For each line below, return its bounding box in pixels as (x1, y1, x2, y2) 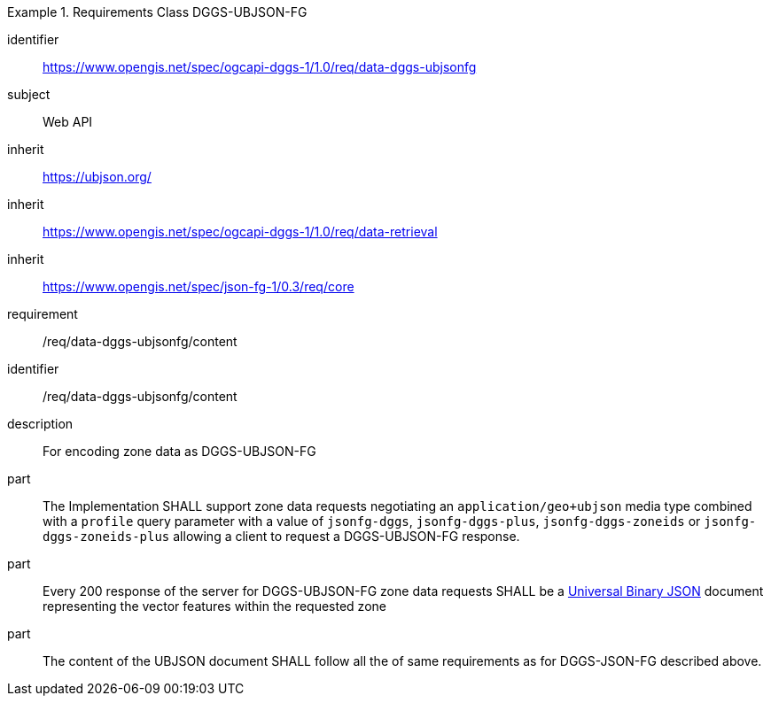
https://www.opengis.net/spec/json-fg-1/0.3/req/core (43, 279, 354, 294)
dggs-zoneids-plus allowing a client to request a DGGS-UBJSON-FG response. (43, 529, 520, 544)
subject (7, 87, 51, 102)
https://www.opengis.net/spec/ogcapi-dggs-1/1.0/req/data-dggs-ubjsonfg (43, 59, 477, 74)
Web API (43, 114, 93, 129)
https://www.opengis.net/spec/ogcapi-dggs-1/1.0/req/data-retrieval (43, 224, 438, 239)
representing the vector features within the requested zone (43, 599, 386, 614)
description (7, 416, 74, 431)
